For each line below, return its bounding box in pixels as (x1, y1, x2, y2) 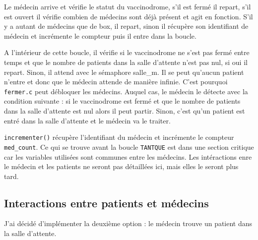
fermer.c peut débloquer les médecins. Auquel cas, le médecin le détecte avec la (4, 86, 248, 96)
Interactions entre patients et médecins (4, 195, 209, 210)
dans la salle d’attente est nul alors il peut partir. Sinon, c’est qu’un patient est (4, 106, 245, 116)
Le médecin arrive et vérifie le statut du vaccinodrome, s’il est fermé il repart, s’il (4, 1, 251, 11)
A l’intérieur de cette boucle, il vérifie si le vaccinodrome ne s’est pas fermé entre (4, 47, 250, 58)
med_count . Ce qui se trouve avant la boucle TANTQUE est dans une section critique (4, 141, 254, 152)
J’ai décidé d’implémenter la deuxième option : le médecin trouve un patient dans (4, 218, 253, 229)
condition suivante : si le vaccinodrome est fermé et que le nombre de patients (4, 96, 241, 106)
